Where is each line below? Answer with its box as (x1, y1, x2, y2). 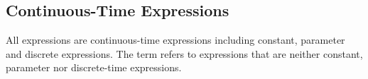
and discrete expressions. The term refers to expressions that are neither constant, (6, 46, 363, 61)
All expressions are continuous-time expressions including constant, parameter (6, 32, 345, 47)
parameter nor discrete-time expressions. (6, 60, 182, 75)
